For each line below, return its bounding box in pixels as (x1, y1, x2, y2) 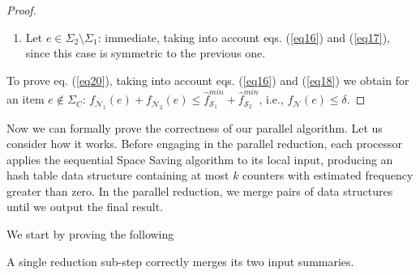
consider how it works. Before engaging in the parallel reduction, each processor (6, 135, 403, 152)
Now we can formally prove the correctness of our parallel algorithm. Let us (6, 119, 383, 136)
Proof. (6, 2, 36, 18)
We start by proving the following (6, 226, 174, 243)
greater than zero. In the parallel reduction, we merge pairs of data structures (6, 182, 393, 199)
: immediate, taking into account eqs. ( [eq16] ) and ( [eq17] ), (97, 28, 390, 45)
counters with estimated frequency (242, 167, 414, 184)
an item (6, 91, 45, 108)
